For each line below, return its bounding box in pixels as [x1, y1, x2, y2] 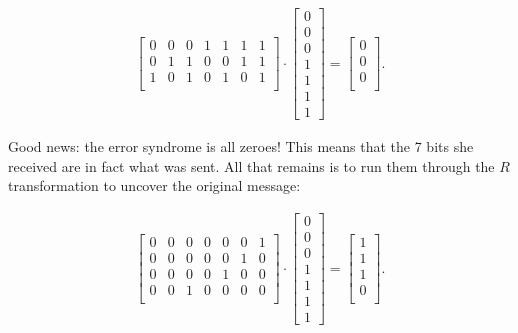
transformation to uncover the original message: [8, 175, 301, 196]
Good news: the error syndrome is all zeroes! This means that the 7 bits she [8, 136, 474, 157]
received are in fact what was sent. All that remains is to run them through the [8, 155, 495, 176]
